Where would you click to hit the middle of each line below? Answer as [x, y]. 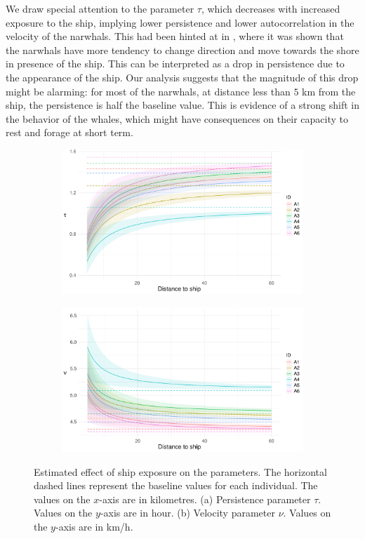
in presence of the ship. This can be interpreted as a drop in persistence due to [175, 64]
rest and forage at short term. [69, 132]
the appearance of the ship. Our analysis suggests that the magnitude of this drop [182, 77]
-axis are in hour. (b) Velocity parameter [187, 513]
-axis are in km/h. [94, 527]
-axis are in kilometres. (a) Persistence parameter [205, 499]
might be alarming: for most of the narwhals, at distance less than [148, 91]
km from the [329, 91]
